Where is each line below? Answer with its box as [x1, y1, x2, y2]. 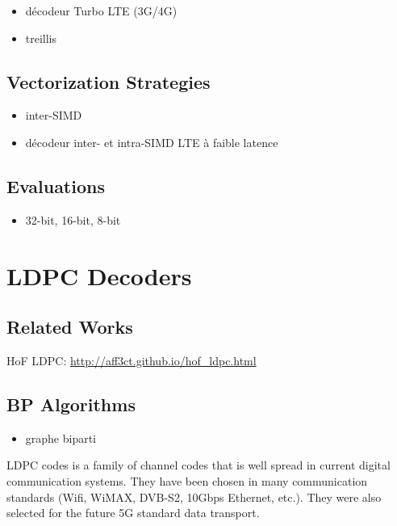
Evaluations [6, 173, 105, 198]
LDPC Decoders [6, 259, 192, 292]
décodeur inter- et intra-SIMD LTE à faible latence [25, 133, 278, 150]
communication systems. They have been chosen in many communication [6, 472, 368, 489]
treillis [25, 29, 57, 46]
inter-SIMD [25, 107, 82, 124]
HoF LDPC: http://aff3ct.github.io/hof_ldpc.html [6, 351, 257, 368]
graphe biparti [25, 429, 97, 446]
